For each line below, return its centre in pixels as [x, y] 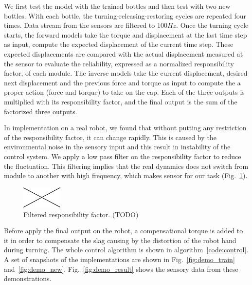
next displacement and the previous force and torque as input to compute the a [122, 82]
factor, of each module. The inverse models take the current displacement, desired [126, 73]
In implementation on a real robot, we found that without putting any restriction [125, 128]
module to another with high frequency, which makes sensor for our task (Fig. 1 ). [126, 175]
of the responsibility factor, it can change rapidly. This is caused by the [110, 137]
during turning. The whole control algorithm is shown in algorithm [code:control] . [126, 250]
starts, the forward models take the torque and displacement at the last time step [126, 34]
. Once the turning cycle [212, 25]
